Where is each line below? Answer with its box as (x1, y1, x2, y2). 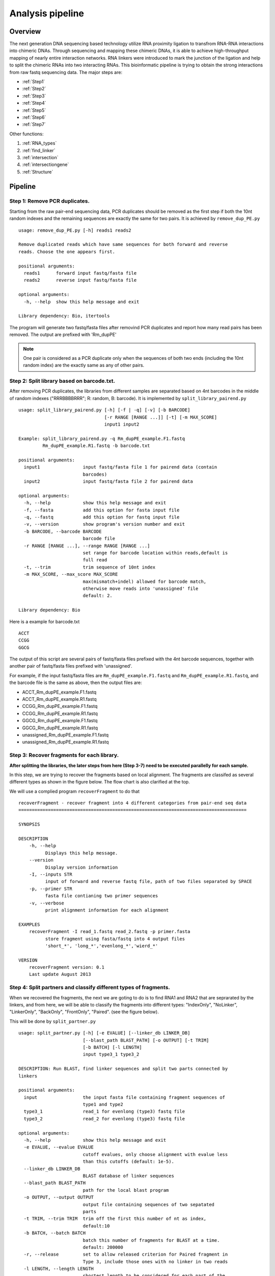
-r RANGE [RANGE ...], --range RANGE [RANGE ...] (23, 543, 150, 549)
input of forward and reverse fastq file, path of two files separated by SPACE (45, 878, 252, 885)
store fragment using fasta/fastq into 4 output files (45, 936, 185, 942)
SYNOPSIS (18, 822, 40, 827)
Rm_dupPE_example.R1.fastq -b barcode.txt (42, 443, 150, 449)
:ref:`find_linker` (22, 147, 56, 153)
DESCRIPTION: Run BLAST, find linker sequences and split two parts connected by (18, 1066, 228, 1072)
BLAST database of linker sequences (82, 1173, 174, 1179)
